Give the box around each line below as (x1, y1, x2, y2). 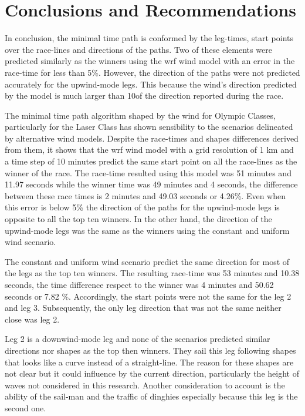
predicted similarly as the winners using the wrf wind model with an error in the (5, 55, 295, 67)
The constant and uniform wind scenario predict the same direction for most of (5, 255, 290, 267)
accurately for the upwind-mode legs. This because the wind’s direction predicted (5, 78, 297, 90)
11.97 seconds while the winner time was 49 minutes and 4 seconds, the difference (5, 178, 298, 190)
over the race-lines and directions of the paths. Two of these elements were (5, 43, 272, 55)
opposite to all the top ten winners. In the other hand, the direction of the (5, 213, 272, 225)
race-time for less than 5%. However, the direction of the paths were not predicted (5, 66, 300, 78)
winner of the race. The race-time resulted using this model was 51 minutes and (5, 166, 292, 179)
